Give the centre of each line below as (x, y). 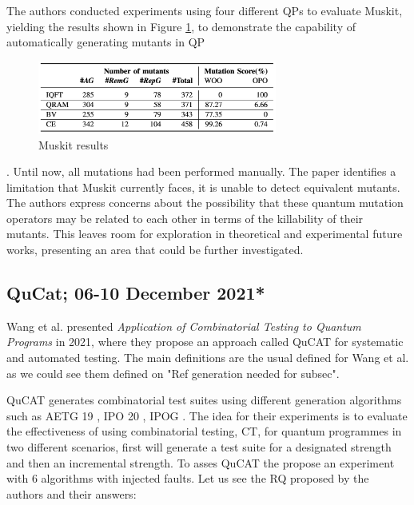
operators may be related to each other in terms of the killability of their (185, 218)
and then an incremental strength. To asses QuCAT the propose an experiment (201, 462)
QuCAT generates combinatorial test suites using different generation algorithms (204, 400)
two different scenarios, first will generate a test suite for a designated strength (199, 447)
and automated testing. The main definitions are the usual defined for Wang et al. (208, 358)
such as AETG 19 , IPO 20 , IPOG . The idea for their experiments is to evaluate (207, 415)
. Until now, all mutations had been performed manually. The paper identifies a (201, 171)
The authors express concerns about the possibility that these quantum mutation (205, 203)
